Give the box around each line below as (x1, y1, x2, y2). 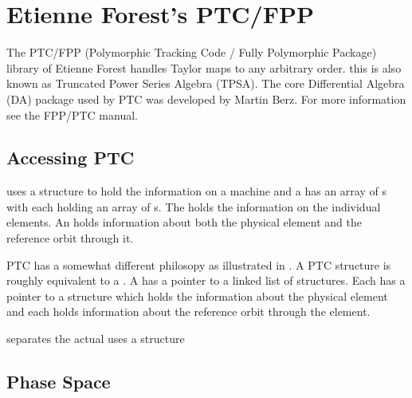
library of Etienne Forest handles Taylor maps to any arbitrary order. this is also (6, 59, 402, 76)
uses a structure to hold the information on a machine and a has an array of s (6, 183, 386, 199)
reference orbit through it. (6, 230, 134, 246)
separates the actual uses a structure (6, 330, 185, 347)
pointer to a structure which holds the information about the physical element (6, 287, 388, 304)
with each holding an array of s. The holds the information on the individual (6, 198, 381, 215)
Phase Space (6, 369, 111, 394)
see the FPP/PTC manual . (6, 106, 138, 123)
